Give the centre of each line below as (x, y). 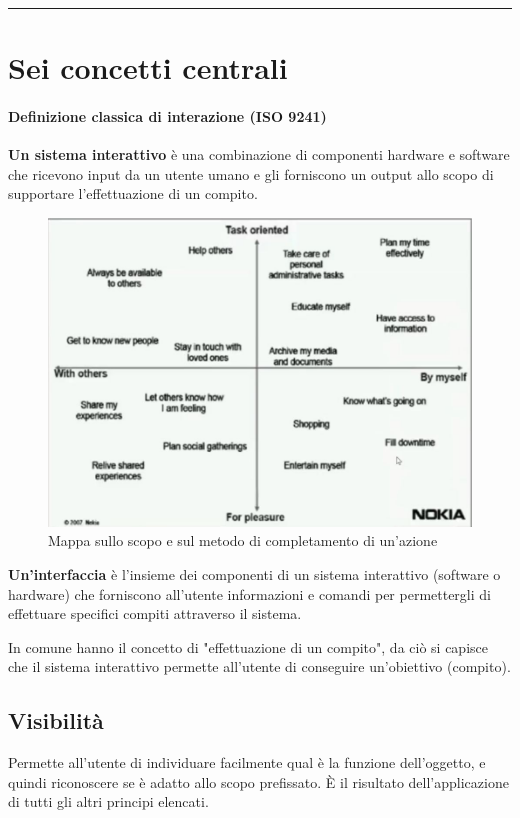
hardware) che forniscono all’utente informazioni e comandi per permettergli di (249, 593)
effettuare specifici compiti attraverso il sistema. (155, 613)
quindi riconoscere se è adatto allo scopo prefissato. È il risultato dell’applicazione (258, 781)
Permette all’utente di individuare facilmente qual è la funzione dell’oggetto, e (247, 762)
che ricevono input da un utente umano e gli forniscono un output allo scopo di (251, 173)
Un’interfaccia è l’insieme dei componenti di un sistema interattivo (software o (254, 573)
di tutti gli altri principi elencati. (108, 801)
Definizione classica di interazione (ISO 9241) (167, 115)
